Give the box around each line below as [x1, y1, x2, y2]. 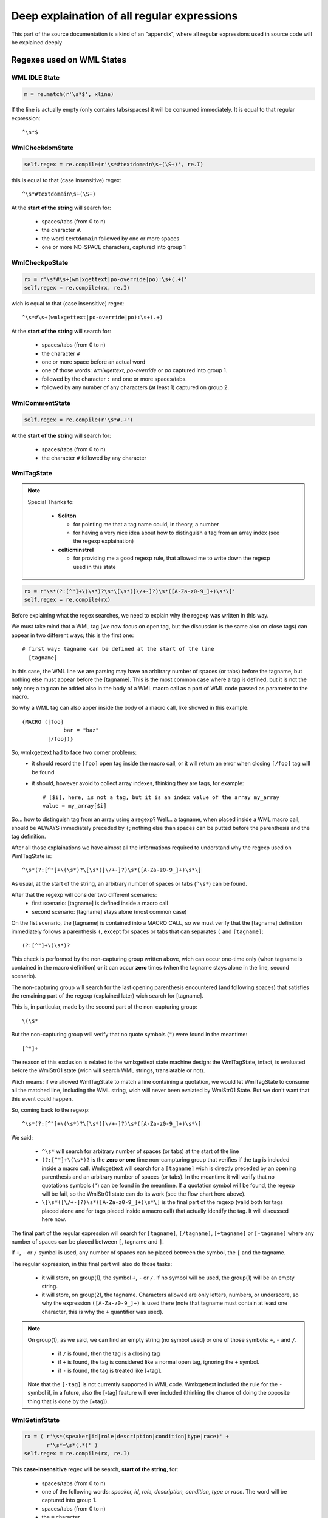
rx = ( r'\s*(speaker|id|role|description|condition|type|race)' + [24, 1433, 230, 1440]
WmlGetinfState [11, 1415, 60, 1424]
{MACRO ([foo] [22, 718, 64, 725]
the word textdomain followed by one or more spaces [41, 234, 180, 242]
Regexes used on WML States [11, 55, 127, 65]
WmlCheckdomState [11, 143, 74, 152]
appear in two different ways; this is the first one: [11, 631, 134, 639]
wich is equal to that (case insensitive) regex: [11, 300, 125, 307]
